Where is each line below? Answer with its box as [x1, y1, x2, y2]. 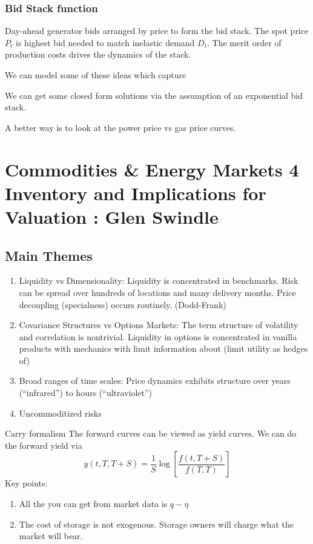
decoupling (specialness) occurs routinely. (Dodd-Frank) [19, 298, 226, 311]
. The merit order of [206, 36, 282, 49]
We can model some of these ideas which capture [5, 69, 186, 81]
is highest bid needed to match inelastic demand [15, 36, 195, 49]
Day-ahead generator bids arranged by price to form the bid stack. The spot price [5, 24, 309, 37]
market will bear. [19, 529, 83, 542]
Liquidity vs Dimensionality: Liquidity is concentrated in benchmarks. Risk [19, 274, 298, 287]
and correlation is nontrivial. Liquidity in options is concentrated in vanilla [19, 330, 297, 343]
